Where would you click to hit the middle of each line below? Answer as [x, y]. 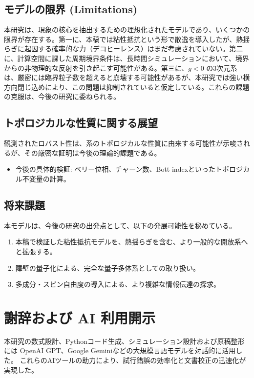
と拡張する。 [36, 251]
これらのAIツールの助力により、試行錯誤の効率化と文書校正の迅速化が [133, 360]
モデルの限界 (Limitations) [71, 9]
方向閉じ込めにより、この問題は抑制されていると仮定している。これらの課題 [127, 87]
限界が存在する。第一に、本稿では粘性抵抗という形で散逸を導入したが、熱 [124, 39]
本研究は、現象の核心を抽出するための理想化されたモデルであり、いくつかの [127, 30]
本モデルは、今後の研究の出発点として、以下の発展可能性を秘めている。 [120, 225]
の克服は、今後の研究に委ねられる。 [62, 96]
